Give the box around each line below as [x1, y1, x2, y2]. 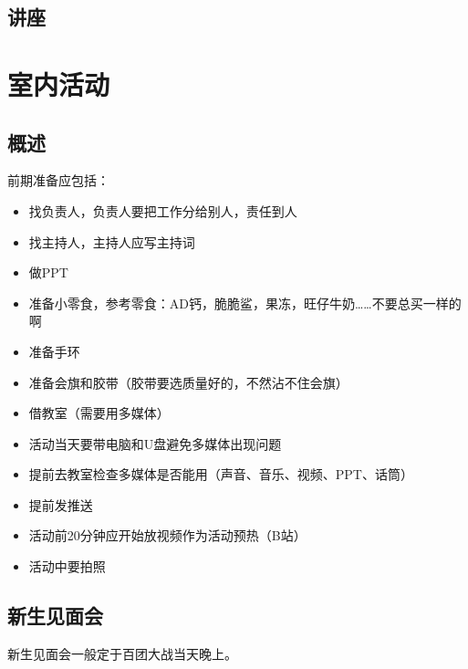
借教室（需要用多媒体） [28, 403, 170, 423]
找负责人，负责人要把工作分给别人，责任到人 [28, 201, 297, 220]
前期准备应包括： [7, 171, 109, 190]
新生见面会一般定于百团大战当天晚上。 [7, 643, 237, 663]
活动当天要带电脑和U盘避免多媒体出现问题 [28, 434, 282, 453]
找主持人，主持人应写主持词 [28, 232, 195, 251]
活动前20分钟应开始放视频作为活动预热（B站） [28, 526, 307, 545]
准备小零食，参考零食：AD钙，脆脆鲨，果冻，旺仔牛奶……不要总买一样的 [28, 293, 462, 312]
